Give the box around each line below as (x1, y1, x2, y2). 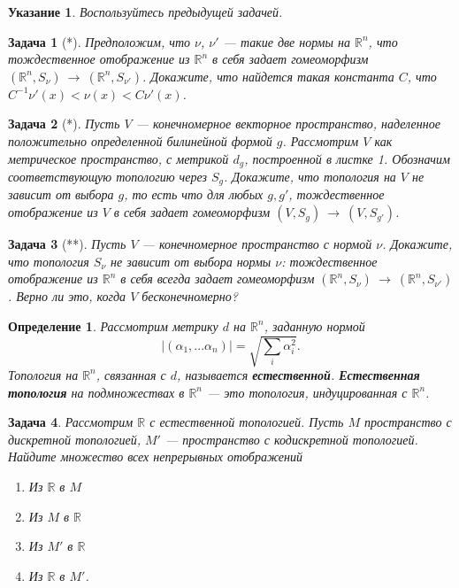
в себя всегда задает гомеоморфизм (120, 269, 315, 288)
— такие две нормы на (223, 32, 350, 50)
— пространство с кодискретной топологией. (164, 429, 418, 448)
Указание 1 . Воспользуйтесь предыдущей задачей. (8, 3, 283, 20)
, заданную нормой (264, 316, 365, 335)
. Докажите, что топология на (224, 167, 396, 186)
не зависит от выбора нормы (111, 251, 272, 270)
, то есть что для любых (124, 185, 264, 204)
